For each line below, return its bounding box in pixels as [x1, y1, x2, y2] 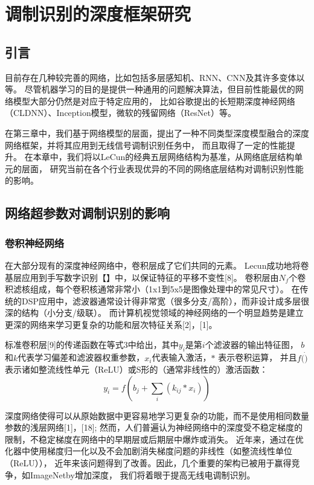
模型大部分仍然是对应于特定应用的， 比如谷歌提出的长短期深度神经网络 [13, 94, 295, 107]
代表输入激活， [152, 351, 211, 364]
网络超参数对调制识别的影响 [5, 204, 170, 222]
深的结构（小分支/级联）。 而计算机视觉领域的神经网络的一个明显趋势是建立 [5, 306, 304, 319]
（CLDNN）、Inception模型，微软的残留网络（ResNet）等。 [5, 106, 236, 119]
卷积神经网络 [5, 235, 65, 250]
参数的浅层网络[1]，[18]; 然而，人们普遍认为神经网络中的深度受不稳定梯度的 [5, 421, 303, 434]
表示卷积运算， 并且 [218, 351, 297, 364]
